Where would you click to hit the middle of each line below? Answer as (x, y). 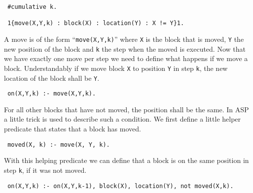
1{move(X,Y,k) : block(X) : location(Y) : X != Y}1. (96, 23)
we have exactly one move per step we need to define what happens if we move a (126, 58)
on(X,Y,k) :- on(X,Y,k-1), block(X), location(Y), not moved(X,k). (121, 186)
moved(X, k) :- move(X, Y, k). (59, 145)
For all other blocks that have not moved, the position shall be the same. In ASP (126, 109)
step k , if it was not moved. (45, 170)
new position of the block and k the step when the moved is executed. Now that (125, 48)
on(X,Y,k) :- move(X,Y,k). (52, 94)
